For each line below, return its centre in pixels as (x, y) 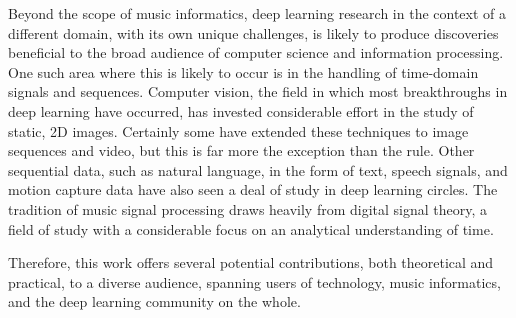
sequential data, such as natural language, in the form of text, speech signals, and (258, 169)
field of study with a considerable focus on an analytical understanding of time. (251, 228)
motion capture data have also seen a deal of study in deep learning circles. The (253, 189)
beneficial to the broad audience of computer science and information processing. (256, 52)
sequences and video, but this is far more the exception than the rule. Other (241, 150)
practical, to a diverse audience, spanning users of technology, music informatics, (254, 281)
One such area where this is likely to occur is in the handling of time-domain (243, 71)
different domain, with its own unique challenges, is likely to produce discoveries (253, 32)
